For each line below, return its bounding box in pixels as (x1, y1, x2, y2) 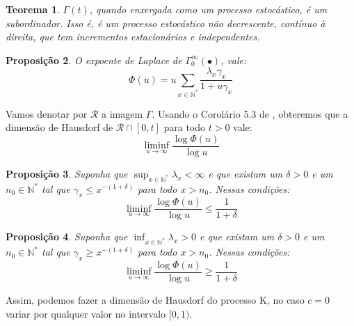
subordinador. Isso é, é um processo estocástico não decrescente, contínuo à (6, 15, 325, 30)
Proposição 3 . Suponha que (6, 166, 128, 180)
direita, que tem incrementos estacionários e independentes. (6, 29, 260, 44)
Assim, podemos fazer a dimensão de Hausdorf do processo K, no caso (6, 293, 305, 307)
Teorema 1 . (6, 2, 60, 16)
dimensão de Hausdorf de (6, 120, 113, 134)
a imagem (102, 106, 143, 121)
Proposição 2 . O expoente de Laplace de (6, 52, 182, 67)
